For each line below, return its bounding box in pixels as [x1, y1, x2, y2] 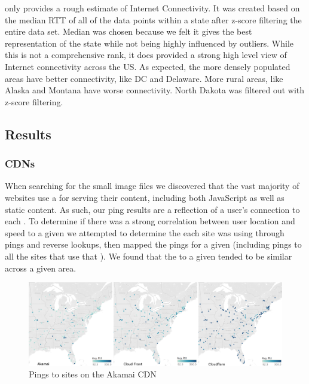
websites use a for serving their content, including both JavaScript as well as [5, 191, 284, 203]
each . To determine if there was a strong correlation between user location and [5, 215, 295, 227]
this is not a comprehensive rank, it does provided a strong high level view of [5, 48, 287, 61]
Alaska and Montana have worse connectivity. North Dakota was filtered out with [5, 84, 305, 96]
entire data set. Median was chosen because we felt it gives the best [5, 25, 252, 38]
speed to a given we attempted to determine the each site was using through [5, 226, 284, 239]
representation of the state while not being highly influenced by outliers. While [5, 36, 293, 49]
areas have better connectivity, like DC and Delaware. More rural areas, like [5, 72, 283, 84]
